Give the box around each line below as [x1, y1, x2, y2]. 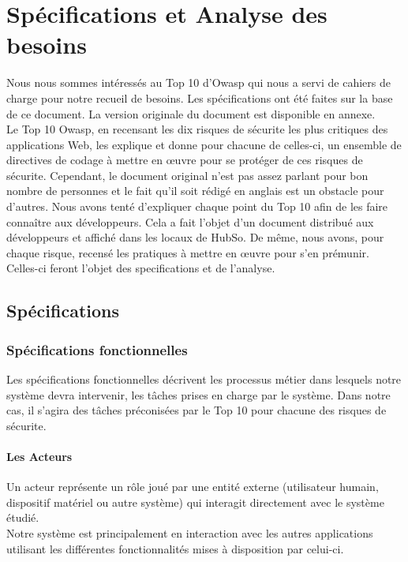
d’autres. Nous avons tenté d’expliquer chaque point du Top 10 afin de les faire [6, 198, 388, 215]
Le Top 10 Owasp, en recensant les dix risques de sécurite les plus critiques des [6, 121, 388, 137]
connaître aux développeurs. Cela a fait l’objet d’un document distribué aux [6, 213, 374, 230]
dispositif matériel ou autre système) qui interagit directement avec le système [6, 493, 384, 510]
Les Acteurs [6, 448, 73, 464]
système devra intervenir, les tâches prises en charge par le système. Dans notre [6, 386, 391, 403]
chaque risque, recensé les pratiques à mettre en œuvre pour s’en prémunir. [6, 244, 369, 260]
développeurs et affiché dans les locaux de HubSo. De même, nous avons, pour [6, 229, 384, 245]
